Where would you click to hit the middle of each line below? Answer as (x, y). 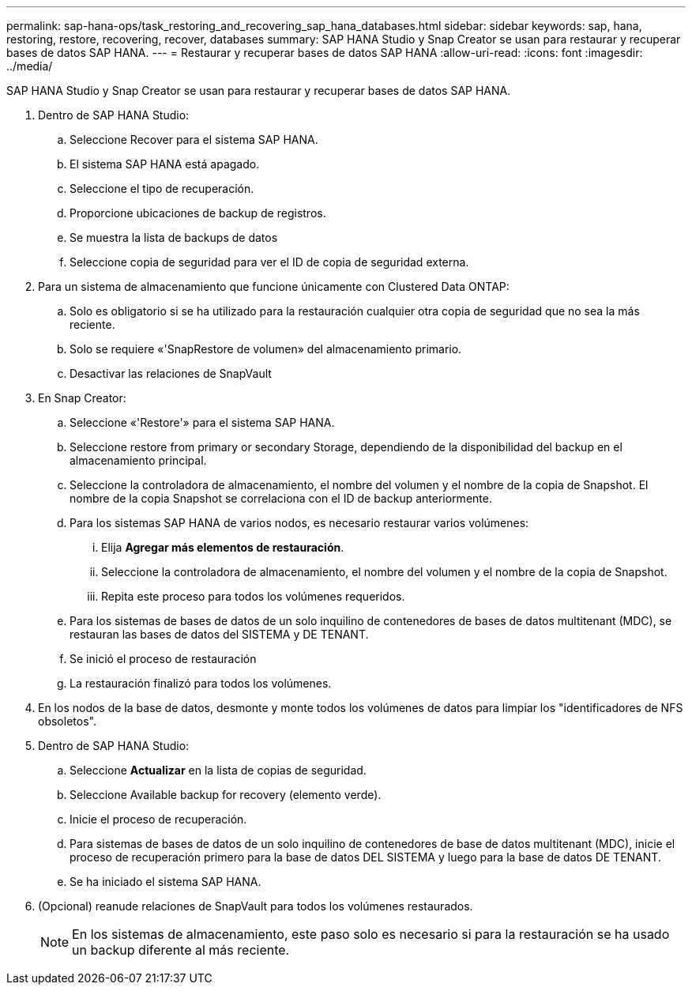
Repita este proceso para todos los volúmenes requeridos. (253, 596)
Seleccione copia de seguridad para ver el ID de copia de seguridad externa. (269, 262)
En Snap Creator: (82, 398)
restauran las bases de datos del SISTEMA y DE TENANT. (219, 634)
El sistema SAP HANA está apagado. (165, 164)
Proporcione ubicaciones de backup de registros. (198, 213)
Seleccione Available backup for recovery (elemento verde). (226, 795)
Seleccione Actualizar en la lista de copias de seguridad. (218, 770)
